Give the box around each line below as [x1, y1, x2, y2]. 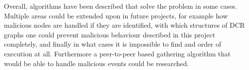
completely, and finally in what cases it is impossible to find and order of [4, 39, 221, 49]
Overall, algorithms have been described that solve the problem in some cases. [4, 1, 237, 11]
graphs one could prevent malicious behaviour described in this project [4, 29, 215, 39]
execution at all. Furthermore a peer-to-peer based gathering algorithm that [4, 48, 231, 58]
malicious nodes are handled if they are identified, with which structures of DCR [4, 20, 245, 30]
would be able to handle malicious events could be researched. [4, 58, 189, 68]
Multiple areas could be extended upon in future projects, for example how [4, 10, 228, 20]
